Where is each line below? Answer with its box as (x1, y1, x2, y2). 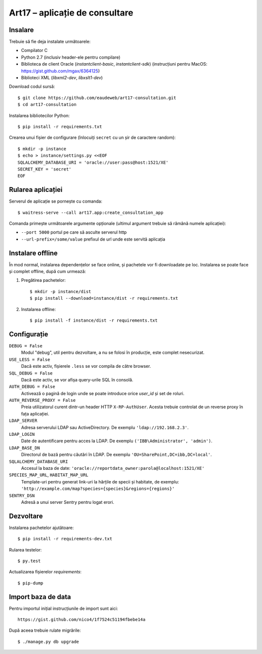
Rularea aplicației (9, 186, 63, 194)
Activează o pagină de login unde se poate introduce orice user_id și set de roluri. (21, 390, 184, 396)
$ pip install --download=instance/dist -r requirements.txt (30, 295, 178, 301)
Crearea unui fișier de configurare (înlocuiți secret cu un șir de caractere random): (9, 135, 176, 140)
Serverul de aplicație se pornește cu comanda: (9, 198, 103, 204)
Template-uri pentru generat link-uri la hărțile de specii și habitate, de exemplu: (21, 479, 179, 484)
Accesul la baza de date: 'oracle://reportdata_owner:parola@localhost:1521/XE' (21, 465, 205, 471)
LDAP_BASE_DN (9, 445, 40, 450)
